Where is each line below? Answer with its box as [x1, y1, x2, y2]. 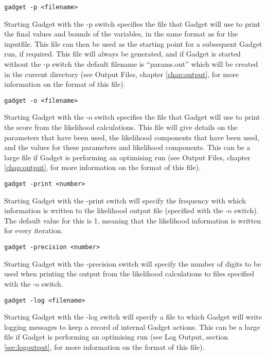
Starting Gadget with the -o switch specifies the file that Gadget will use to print [4, 111, 260, 122]
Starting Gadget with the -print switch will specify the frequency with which [4, 195, 246, 205]
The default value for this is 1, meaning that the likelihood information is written [4, 215, 261, 226]
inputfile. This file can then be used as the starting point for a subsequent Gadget [4, 38, 262, 49]
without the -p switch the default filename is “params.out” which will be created [4, 59, 258, 69]
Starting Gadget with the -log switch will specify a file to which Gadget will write [4, 311, 262, 322]
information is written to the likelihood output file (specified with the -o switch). [4, 205, 259, 216]
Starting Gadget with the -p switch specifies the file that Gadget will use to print [4, 18, 260, 29]
